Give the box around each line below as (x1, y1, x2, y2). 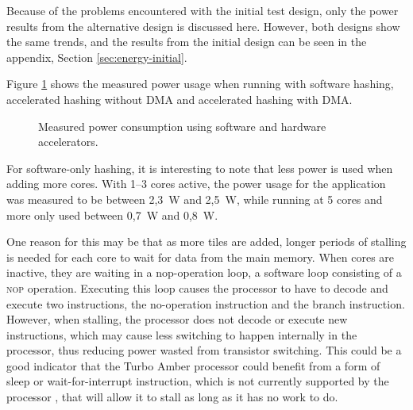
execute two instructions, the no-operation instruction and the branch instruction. (6, 295, 405, 312)
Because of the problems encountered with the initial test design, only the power (6, 2, 399, 18)
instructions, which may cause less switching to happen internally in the (6, 326, 357, 343)
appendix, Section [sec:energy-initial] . (6, 48, 187, 65)
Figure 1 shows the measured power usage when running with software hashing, (6, 75, 394, 92)
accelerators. (38, 133, 98, 150)
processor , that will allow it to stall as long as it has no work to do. (6, 389, 338, 405)
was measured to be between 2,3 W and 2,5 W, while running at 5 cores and (6, 190, 383, 207)
